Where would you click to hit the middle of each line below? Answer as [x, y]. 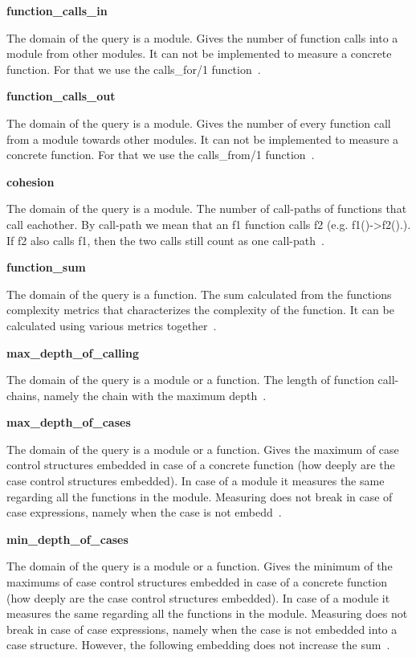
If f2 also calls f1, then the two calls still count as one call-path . [165, 240]
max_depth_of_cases [69, 422]
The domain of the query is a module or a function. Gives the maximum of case [203, 449]
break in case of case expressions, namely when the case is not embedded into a [202, 629]
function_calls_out [61, 96]
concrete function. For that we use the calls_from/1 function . [161, 155]
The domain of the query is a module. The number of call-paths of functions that [207, 208]
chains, [23, 395]
